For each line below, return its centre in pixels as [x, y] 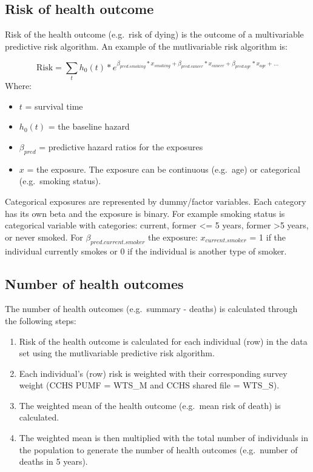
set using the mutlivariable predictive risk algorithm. [117, 353]
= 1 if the [268, 237]
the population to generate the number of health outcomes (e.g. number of [158, 449]
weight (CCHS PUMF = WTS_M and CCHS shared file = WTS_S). [149, 385]
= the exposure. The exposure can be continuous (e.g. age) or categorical [163, 169]
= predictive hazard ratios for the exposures [121, 146]
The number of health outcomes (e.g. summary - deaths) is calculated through [151, 309]
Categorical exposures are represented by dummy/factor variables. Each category [156, 201]
